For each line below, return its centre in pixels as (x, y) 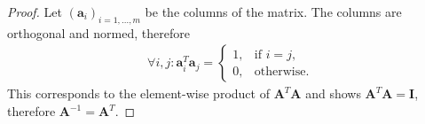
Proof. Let (35, 12)
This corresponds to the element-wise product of (138, 93)
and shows (333, 93)
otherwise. (282, 71)
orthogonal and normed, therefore (98, 32)
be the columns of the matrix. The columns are (273, 12)
